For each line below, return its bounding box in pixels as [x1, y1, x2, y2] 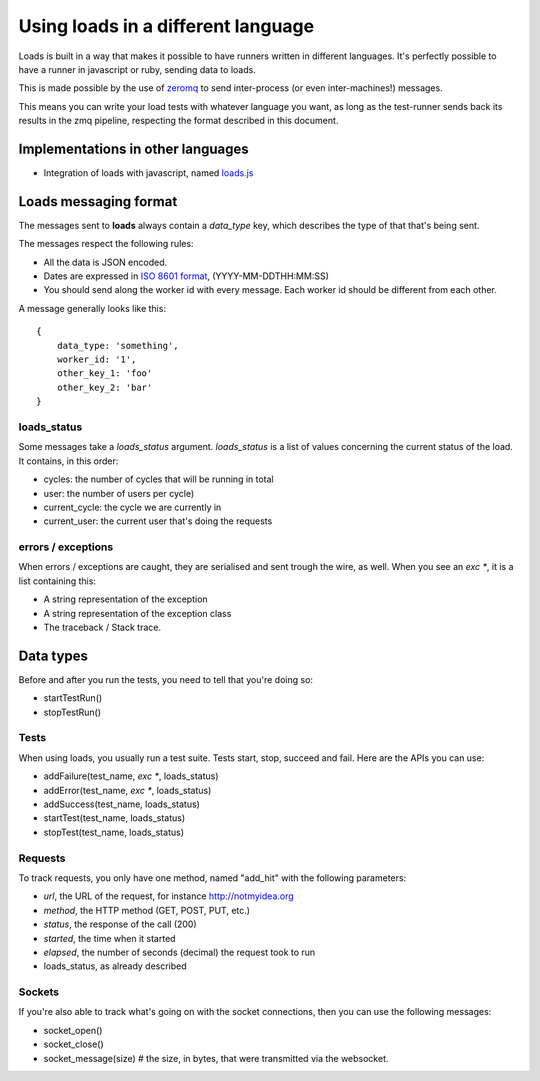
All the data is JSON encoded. [43, 256, 168, 268]
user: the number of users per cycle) [43, 487, 195, 499]
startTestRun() [43, 692, 103, 704]
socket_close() [43, 1038, 104, 1050]
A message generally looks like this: [18, 302, 167, 314]
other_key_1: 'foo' [56, 368, 153, 379]
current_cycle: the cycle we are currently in [43, 501, 222, 513]
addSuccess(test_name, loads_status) [43, 798, 200, 810]
